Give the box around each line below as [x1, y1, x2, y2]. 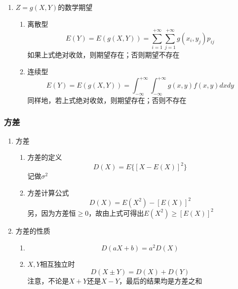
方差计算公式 [27, 187, 69, 197]
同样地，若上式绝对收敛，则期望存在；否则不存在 [27, 95, 187, 105]
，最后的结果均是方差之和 [119, 276, 202, 286]
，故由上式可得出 [88, 207, 144, 218]
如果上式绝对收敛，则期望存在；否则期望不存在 [27, 49, 180, 60]
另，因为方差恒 [27, 207, 76, 218]
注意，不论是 [27, 276, 69, 286]
